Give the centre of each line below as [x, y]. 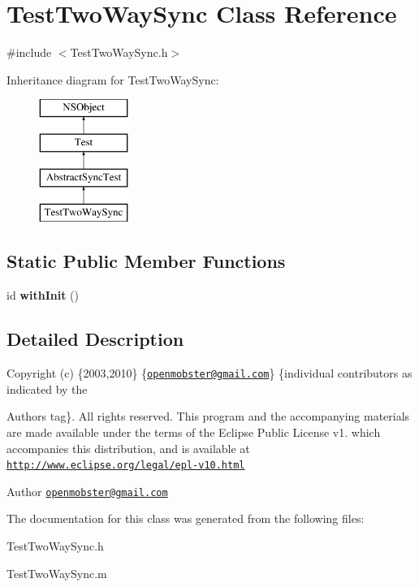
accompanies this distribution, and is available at [128, 448]
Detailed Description [95, 339]
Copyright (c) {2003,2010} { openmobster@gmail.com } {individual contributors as [209, 373]
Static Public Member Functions [146, 261]
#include [29, 52]
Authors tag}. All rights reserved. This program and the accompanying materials [208, 416]
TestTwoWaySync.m [57, 573]
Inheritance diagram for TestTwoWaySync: [113, 79]
